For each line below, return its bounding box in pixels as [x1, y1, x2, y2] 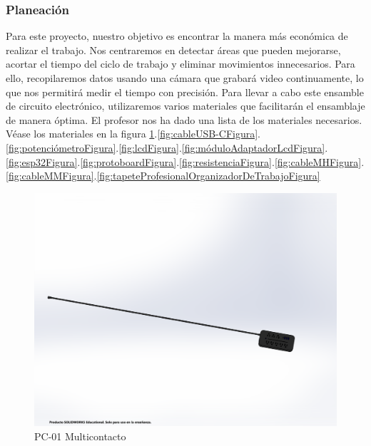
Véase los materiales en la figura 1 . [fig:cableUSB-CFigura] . [6, 126, 260, 141]
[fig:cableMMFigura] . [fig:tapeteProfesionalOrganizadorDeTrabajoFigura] [6, 168, 320, 183]
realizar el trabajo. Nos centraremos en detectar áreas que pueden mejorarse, [6, 42, 341, 57]
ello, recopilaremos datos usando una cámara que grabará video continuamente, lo [6, 71, 364, 85]
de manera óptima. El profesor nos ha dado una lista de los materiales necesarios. [6, 112, 362, 127]
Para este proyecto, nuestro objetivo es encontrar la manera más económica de [6, 28, 348, 43]
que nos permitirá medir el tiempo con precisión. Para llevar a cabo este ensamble [6, 84, 364, 99]
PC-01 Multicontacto [34, 428, 126, 443]
